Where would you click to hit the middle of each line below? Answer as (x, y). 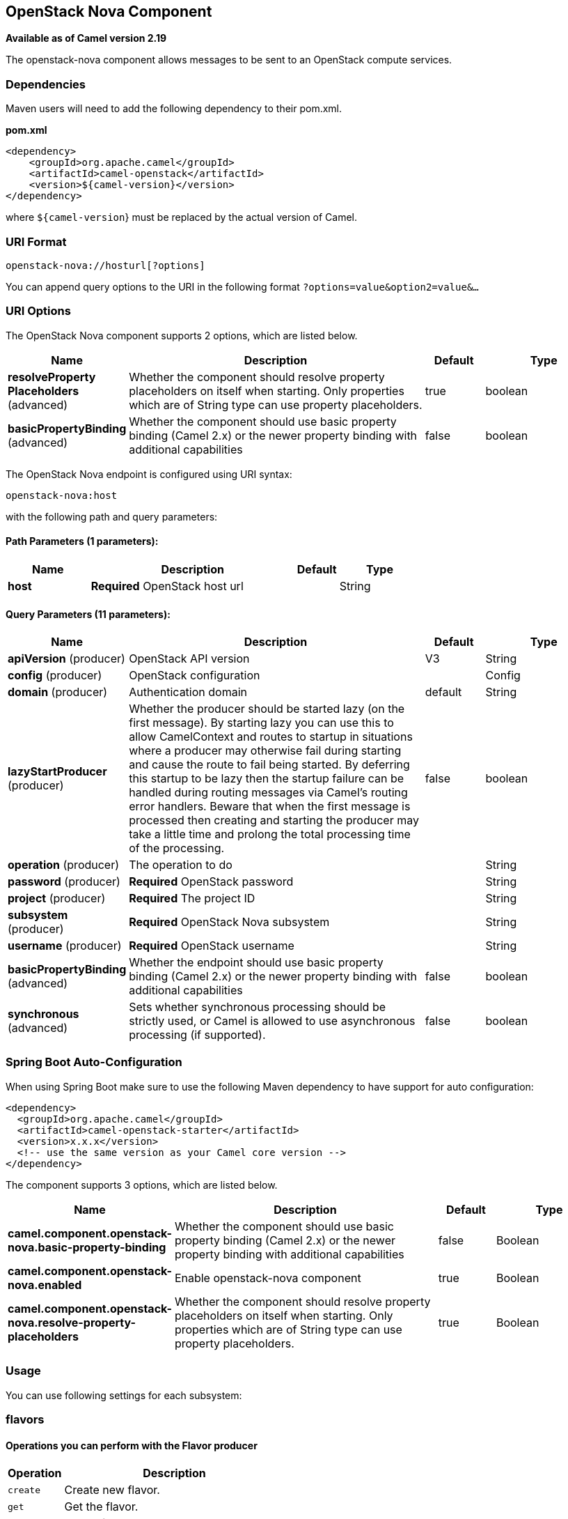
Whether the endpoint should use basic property (256, 963)
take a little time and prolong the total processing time (270, 834)
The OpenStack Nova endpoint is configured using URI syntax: (149, 474)
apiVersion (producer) (66, 659)
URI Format (36, 241)
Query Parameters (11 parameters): (88, 614)
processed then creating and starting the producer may (274, 820)
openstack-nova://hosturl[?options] (105, 265)
